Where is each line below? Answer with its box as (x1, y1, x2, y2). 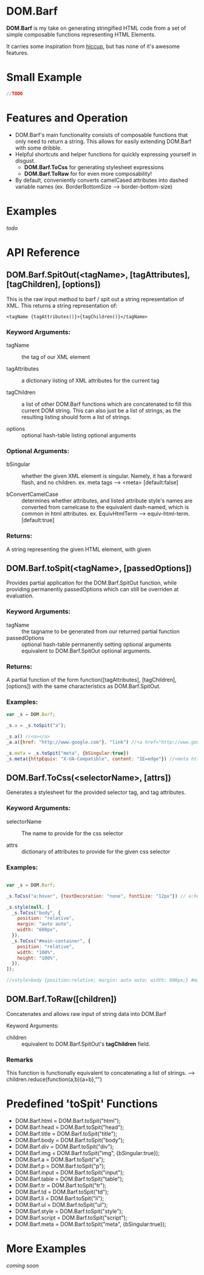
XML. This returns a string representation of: (6, 302, 118, 309)
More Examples (6, 1242, 86, 1256)
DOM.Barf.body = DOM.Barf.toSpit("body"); (15, 1136, 124, 1144)
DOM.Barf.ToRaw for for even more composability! (24, 170, 152, 177)
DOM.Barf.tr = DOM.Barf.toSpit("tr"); (15, 1182, 107, 1189)
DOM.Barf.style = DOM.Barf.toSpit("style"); (15, 1207, 123, 1215)
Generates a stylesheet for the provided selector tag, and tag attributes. (6, 789, 186, 796)
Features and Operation (6, 111, 128, 125)
